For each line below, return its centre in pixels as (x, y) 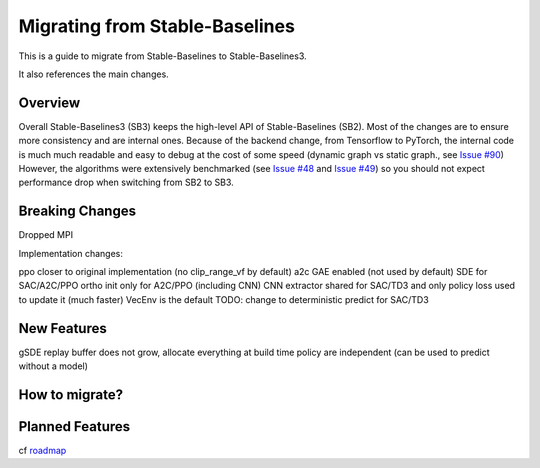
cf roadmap (42, 451)
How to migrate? (71, 394)
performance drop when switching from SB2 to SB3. (126, 182)
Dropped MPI (46, 235)
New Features (62, 328)
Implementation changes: (71, 253)
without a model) (53, 366)
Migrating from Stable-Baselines (156, 26)
